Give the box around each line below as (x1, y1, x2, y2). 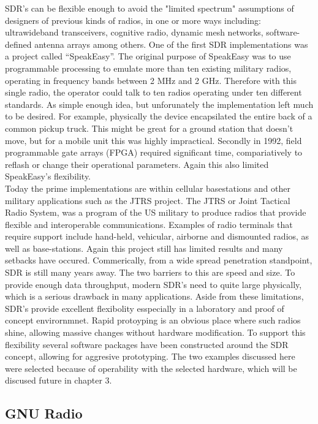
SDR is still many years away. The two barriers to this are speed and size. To (5, 266, 295, 279)
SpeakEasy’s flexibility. (5, 170, 91, 183)
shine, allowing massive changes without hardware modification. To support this (5, 326, 306, 339)
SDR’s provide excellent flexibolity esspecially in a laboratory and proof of (5, 301, 284, 314)
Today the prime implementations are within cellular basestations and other (5, 181, 290, 194)
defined (5, 37, 32, 50)
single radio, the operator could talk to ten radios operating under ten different (5, 86, 302, 99)
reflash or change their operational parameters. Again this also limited (5, 157, 269, 170)
